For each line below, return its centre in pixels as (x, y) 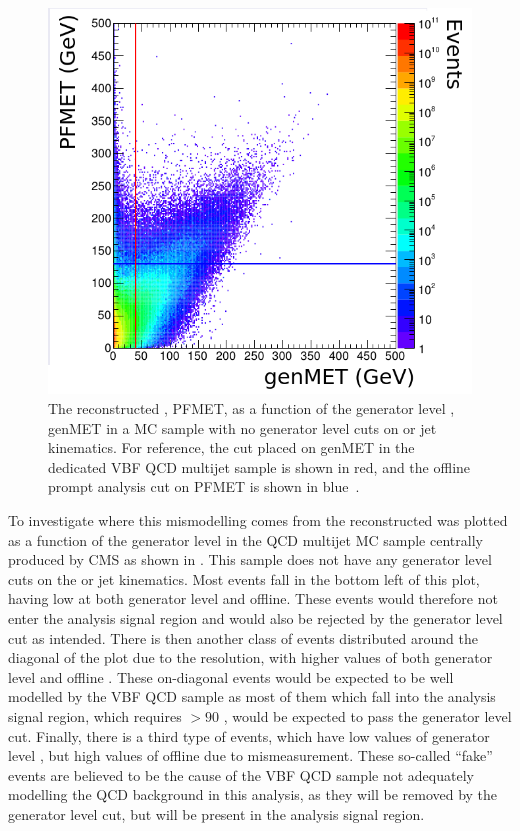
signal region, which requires (95, 715)
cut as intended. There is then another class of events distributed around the (243, 637)
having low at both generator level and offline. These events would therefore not (253, 598)
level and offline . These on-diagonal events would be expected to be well (231, 676)
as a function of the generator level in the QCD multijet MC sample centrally (245, 539)
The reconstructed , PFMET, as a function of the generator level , (251, 408)
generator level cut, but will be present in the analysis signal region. (216, 813)
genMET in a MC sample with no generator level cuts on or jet (242, 427)
